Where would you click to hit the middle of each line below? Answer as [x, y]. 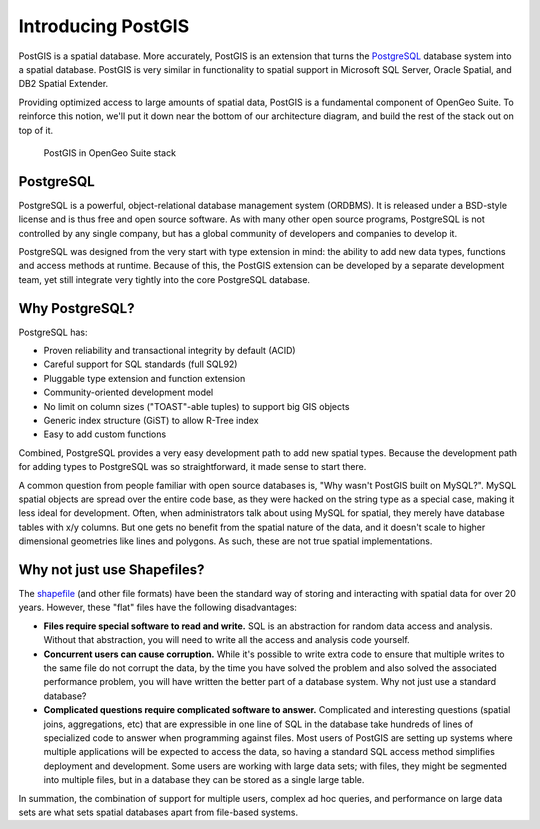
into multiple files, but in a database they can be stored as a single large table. [204, 780]
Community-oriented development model [128, 392]
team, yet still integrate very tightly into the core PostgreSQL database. [164, 279]
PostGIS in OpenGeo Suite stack [110, 152]
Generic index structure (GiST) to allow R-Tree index [151, 420]
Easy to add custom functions [105, 434]
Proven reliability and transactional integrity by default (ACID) [169, 351]
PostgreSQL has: [53, 332]
